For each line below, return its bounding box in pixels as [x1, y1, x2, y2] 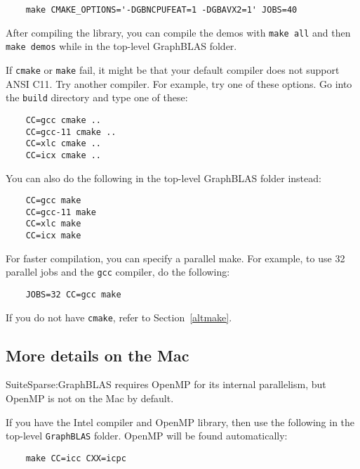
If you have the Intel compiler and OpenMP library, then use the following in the [6, 414, 355, 429]
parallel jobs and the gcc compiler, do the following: [6, 264, 230, 279]
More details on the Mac [6, 344, 189, 366]
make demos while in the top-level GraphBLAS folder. [6, 39, 237, 53]
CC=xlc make [25, 219, 81, 229]
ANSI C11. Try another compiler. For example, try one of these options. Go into [6, 76, 352, 91]
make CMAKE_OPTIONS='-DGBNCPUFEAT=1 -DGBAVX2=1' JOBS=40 [25, 5, 298, 15]
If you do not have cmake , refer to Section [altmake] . [6, 309, 232, 324]
